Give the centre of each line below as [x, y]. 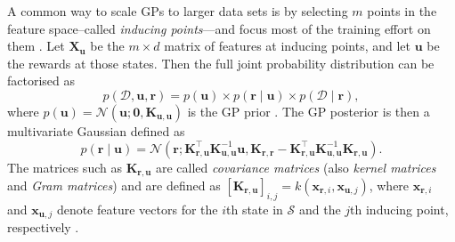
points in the [402, 11]
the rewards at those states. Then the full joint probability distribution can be [221, 63]
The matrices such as [65, 167]
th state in [255, 209]
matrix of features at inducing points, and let [288, 46]
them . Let [36, 46]
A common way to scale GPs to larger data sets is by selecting [178, 11]
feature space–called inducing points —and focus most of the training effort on [219, 28]
